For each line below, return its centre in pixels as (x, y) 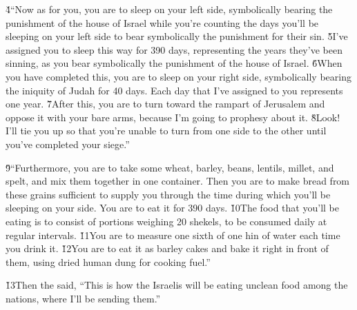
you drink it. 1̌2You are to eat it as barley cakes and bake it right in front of (167, 248)
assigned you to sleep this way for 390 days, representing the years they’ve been (174, 49)
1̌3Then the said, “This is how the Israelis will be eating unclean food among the (177, 285)
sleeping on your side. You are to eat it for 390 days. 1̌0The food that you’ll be (172, 208)
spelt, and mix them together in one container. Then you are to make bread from (178, 181)
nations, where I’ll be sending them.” (83, 298)
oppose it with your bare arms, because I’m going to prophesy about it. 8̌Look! (173, 117)
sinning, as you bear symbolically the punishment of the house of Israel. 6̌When (174, 63)
